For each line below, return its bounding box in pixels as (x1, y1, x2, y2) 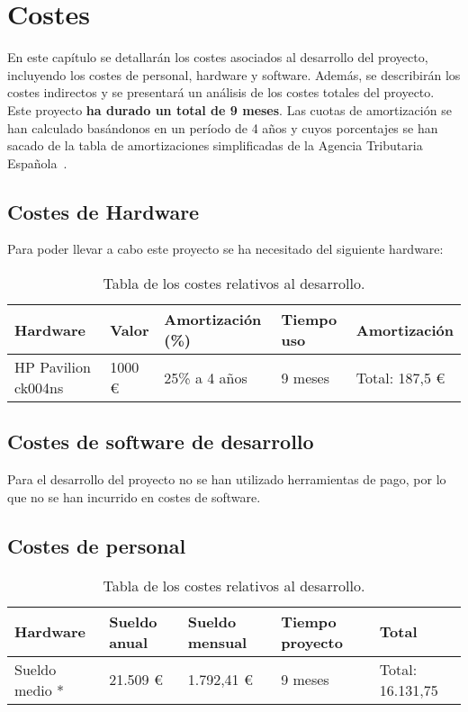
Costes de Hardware (7, 197, 200, 225)
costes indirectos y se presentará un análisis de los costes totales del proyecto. (7, 83, 435, 102)
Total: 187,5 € (355, 366, 445, 388)
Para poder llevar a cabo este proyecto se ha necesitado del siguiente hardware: (7, 239, 444, 258)
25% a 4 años (164, 366, 247, 388)
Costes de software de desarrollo (7, 428, 314, 455)
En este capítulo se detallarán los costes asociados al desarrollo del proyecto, (7, 48, 428, 67)
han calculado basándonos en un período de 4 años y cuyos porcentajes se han (7, 118, 438, 137)
